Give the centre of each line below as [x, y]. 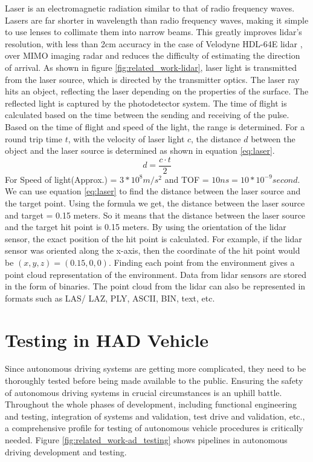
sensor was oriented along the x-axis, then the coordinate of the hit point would [153, 250]
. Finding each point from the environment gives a [202, 262]
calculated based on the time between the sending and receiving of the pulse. [147, 115]
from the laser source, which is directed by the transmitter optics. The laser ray [152, 79]
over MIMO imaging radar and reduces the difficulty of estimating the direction [153, 55]
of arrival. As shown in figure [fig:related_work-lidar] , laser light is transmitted [151, 67]
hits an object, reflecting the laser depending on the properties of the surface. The [157, 91]
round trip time [34, 138]
